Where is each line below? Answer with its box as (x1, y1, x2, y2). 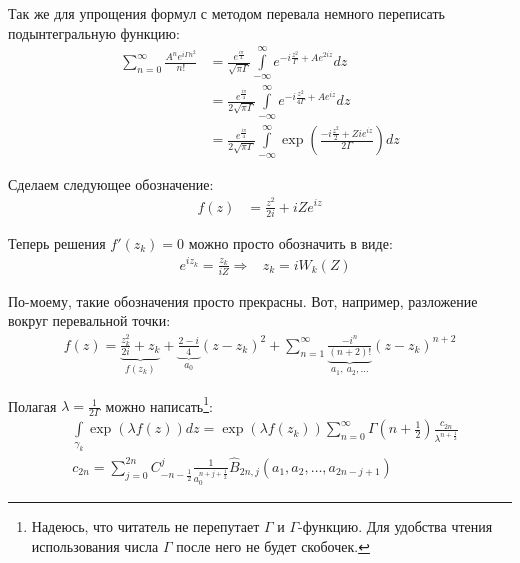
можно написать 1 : (105, 392, 213, 416)
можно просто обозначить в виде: (188, 232, 393, 253)
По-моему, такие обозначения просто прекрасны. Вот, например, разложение (8, 290, 478, 311)
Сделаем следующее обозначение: (8, 173, 214, 194)
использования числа (31, 535, 159, 556)
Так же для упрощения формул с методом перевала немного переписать (8, 3, 445, 23)
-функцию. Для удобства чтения (298, 516, 493, 537)
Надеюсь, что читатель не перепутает (31, 516, 260, 537)
